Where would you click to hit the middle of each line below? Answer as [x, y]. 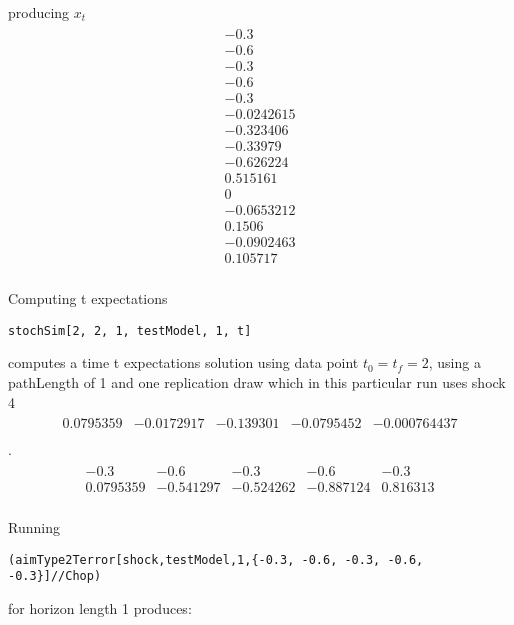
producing [39, 12]
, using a [454, 362]
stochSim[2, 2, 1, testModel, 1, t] [130, 330]
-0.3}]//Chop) [55, 576]
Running [34, 526]
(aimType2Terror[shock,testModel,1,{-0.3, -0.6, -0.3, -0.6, [216, 559]
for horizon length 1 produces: [100, 607]
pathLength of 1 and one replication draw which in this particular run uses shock [257, 381]
